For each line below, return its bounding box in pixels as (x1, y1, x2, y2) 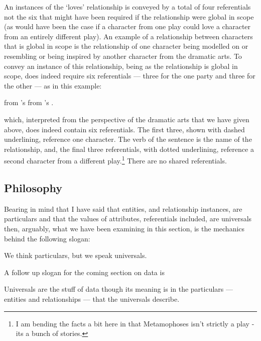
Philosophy (4, 180, 62, 195)
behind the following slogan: (4, 233, 90, 243)
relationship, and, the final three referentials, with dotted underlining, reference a (4, 143, 254, 154)
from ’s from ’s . (4, 97, 54, 108)
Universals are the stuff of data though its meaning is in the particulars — (4, 284, 233, 294)
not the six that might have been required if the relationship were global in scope (4, 11, 254, 22)
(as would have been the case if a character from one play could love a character (4, 21, 251, 32)
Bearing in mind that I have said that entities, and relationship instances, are (4, 203, 242, 214)
